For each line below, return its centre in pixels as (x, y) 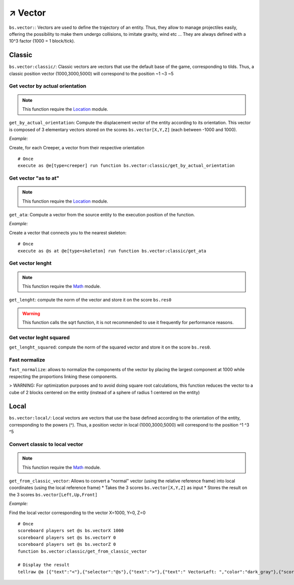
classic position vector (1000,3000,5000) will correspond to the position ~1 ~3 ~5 (91, 73)
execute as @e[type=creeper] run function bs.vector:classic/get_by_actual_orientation (126, 166)
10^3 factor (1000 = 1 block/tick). (42, 41)
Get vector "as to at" (34, 178)
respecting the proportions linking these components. (63, 376)
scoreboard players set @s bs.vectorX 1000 (71, 531)
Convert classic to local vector (46, 445)
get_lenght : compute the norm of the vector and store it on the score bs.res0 (90, 300)
